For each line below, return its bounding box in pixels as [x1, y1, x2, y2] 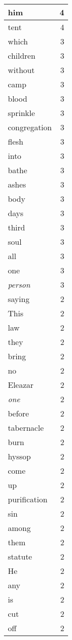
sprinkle [8, 107, 35, 118]
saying [8, 293, 30, 304]
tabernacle [8, 422, 44, 433]
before [8, 408, 29, 419]
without [8, 64, 35, 75]
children [8, 50, 36, 61]
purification [8, 493, 48, 505]
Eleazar [8, 379, 34, 390]
